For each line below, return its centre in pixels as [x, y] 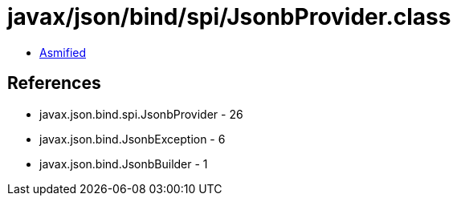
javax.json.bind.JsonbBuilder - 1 [124, 164]
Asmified [63, 52]
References [54, 83]
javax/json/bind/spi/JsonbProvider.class [229, 17]
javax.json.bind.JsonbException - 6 [133, 139]
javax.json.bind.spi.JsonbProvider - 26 [141, 114]
